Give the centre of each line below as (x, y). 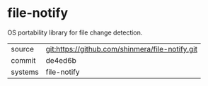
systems (25, 72)
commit (23, 60)
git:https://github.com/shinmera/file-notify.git (122, 49)
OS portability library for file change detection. (75, 32)
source (22, 49)
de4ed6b (61, 60)
